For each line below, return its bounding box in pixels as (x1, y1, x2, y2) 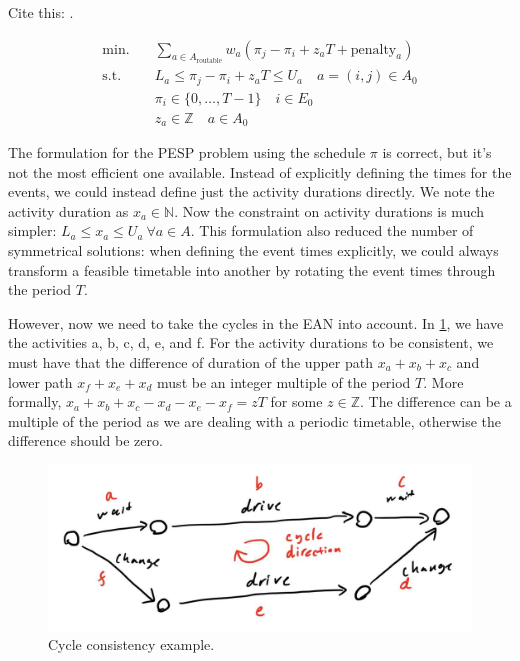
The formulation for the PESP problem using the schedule (8, 142, 366, 163)
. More (423, 371, 464, 392)
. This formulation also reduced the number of (190, 220, 474, 241)
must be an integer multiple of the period (157, 371, 411, 392)
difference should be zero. (8, 430, 163, 451)
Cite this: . (8, 2, 74, 22)
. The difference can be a (360, 391, 512, 412)
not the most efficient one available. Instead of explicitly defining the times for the (8, 161, 512, 182)
